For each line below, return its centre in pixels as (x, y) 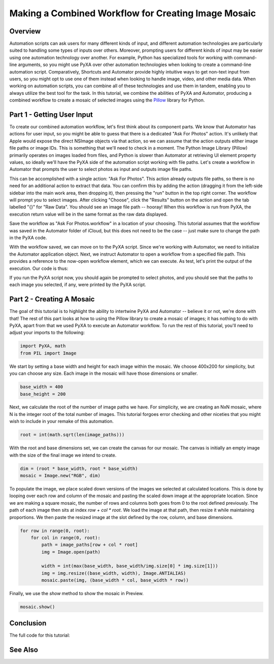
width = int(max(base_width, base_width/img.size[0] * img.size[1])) (130, 566)
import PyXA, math (43, 346)
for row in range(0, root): (55, 531)
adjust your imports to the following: (47, 333)
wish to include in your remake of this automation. (61, 422)
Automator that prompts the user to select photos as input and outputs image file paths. (101, 169)
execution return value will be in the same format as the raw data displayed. (88, 214)
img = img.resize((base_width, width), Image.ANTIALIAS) (114, 573)
